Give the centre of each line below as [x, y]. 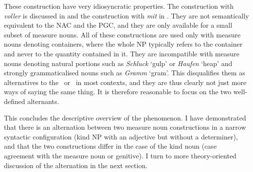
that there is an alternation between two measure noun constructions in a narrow [125, 127]
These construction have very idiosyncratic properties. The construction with [119, 6]
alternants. [43, 101]
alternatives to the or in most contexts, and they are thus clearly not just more [125, 82]
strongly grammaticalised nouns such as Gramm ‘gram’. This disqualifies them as [125, 73]
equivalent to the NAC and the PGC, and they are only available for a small [118, 25]
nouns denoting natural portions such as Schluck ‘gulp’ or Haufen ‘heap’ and [118, 63]
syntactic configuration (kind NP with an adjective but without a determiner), [121, 136]
